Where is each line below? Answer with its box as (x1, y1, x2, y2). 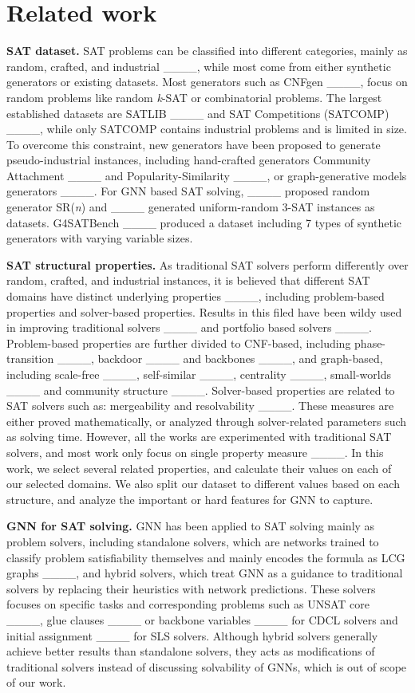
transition (6, 350, 54, 367)
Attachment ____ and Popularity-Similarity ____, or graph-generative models (6, 167, 407, 183)
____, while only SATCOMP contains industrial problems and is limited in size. (6, 120, 407, 137)
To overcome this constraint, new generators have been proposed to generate (6, 136, 381, 152)
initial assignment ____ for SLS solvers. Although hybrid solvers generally (6, 627, 378, 644)
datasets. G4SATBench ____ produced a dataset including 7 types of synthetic (6, 214, 401, 230)
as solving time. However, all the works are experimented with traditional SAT (6, 428, 392, 445)
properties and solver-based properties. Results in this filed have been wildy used (6, 303, 402, 320)
